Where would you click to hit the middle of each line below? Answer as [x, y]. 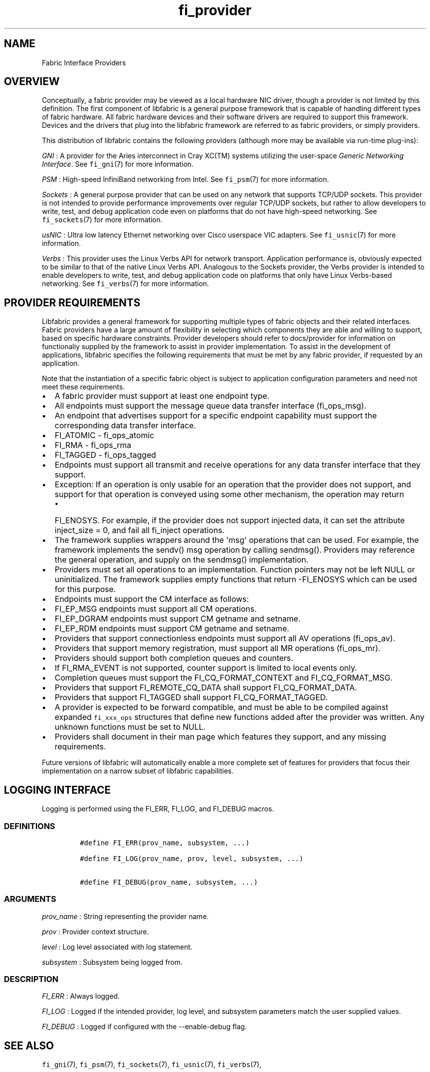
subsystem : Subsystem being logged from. [112, 962]
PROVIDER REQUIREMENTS [72, 302]
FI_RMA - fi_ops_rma [93, 445]
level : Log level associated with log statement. [117, 947]
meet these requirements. [83, 387]
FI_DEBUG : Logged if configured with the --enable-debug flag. [144, 1027]
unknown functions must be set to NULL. [130, 727]
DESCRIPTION [31, 979]
